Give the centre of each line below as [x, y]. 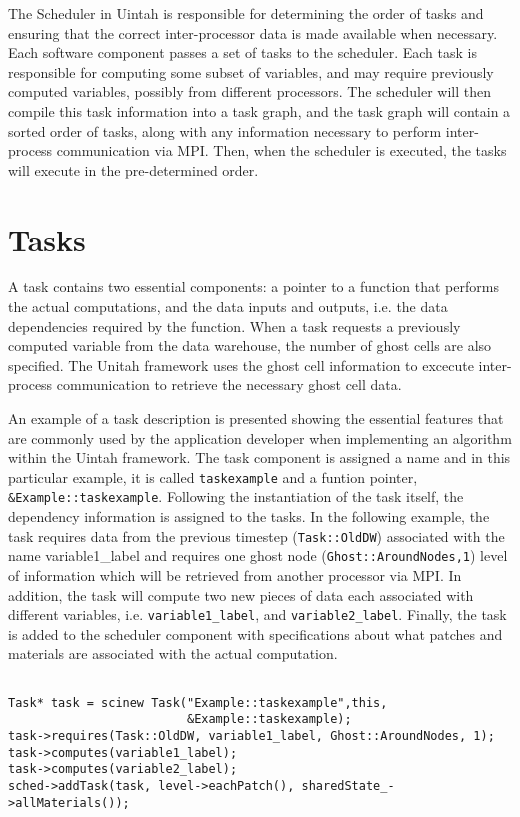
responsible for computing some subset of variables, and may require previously [251, 71]
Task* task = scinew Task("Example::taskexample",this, [198, 702]
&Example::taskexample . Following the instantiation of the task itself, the [236, 496]
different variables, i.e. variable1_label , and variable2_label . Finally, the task [257, 614]
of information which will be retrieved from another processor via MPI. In [235, 575]
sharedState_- [348, 786]
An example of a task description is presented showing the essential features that [256, 418]
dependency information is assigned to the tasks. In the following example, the [249, 516]
